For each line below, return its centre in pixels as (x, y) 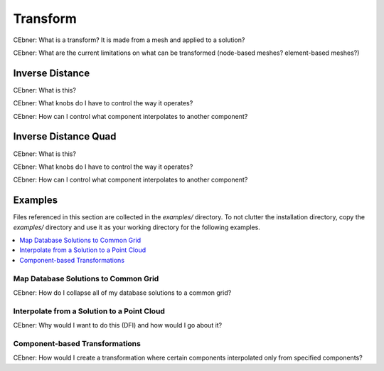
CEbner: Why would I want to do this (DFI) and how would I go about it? (118, 325)
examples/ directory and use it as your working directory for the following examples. (137, 227)
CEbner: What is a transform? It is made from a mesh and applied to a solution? (129, 40)
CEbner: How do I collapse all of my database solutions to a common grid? (122, 293)
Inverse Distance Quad (65, 136)
